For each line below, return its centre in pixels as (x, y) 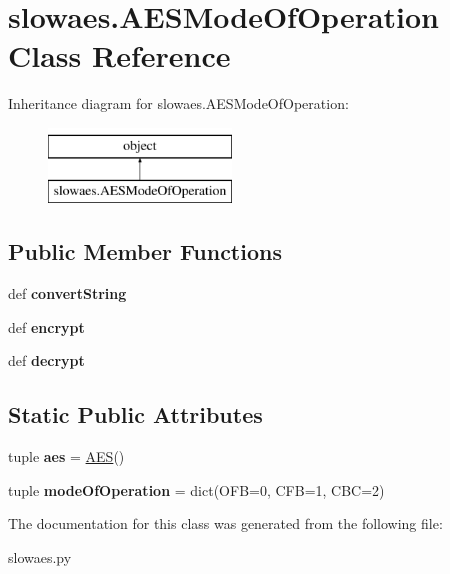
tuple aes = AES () (66, 456)
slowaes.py (40, 557)
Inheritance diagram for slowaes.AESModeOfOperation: (178, 103)
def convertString (67, 293)
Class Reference (119, 55)
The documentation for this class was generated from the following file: (225, 523)
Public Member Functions (145, 251)
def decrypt (46, 360)
